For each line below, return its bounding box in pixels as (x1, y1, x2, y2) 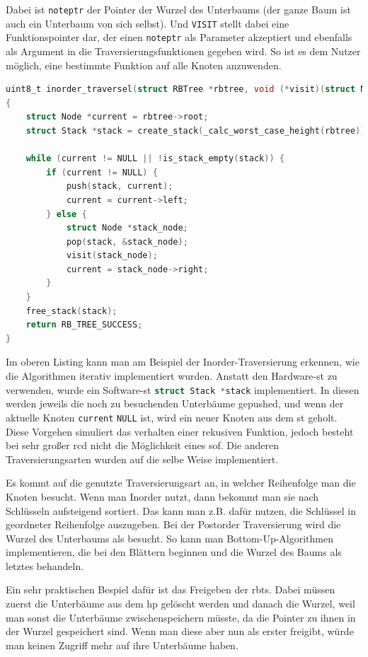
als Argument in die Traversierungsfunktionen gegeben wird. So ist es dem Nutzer (6, 43, 361, 58)
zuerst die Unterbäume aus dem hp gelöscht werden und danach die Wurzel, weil (6, 596, 355, 611)
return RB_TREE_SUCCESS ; (25, 320, 143, 330)
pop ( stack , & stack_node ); (66, 236, 188, 247)
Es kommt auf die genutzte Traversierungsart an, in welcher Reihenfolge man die (6, 475, 356, 490)
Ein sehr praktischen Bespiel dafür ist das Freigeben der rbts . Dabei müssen (6, 582, 335, 597)
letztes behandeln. (6, 558, 84, 573)
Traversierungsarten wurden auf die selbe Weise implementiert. (6, 451, 279, 466)
